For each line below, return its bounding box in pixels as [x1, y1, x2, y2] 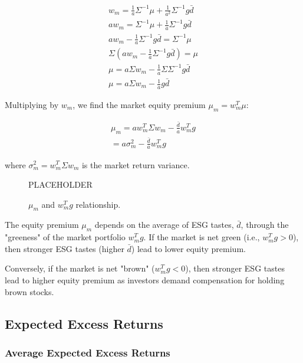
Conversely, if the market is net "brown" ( [5, 262, 155, 274]
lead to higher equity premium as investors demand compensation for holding [5, 274, 285, 286]
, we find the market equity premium [73, 98, 206, 110]
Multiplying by [5, 98, 59, 110]
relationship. [75, 198, 121, 210]
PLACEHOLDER [28, 178, 93, 191]
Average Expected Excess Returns [5, 345, 170, 359]
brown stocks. [5, 285, 54, 297]
